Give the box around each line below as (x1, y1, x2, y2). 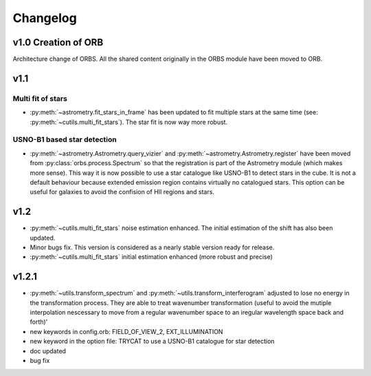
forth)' (30, 317, 48, 326)
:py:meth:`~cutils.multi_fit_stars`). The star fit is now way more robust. (30, 118, 228, 126)
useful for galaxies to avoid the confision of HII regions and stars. (30, 188, 214, 196)
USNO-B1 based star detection (12, 135, 117, 145)
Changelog (12, 10, 77, 25)
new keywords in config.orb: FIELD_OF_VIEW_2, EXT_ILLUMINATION (30, 327, 223, 335)
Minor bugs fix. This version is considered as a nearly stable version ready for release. (30, 243, 275, 251)
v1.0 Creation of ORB (12, 36, 104, 48)
